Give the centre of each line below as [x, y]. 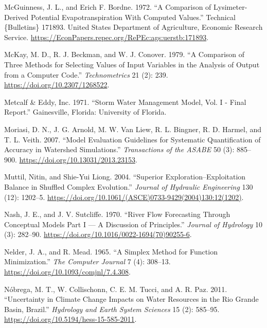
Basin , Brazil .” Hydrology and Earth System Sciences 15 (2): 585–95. [112, 309]
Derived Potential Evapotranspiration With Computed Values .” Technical [120, 17]
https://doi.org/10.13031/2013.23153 [77, 159]
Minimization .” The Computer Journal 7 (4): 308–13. [87, 261]
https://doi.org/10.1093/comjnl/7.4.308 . [67, 272]
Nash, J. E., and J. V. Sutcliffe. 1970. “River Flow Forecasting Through [117, 214]
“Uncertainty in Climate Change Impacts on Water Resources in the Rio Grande [131, 299]
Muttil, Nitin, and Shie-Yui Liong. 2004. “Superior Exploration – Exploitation [125, 177]
